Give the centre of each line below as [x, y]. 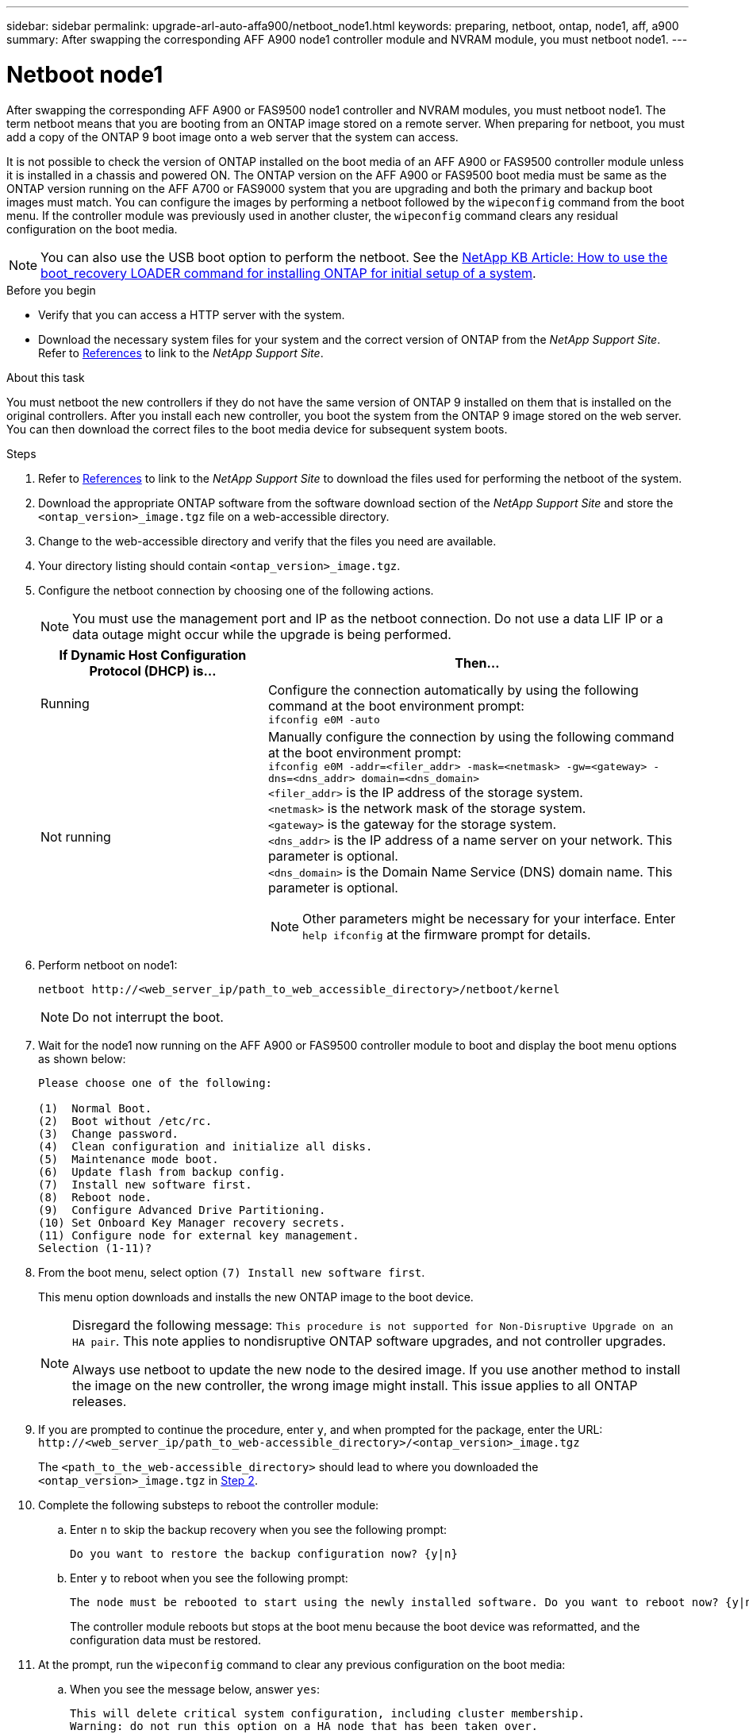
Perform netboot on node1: [108, 965]
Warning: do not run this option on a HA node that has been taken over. [304, 1726]
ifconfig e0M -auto [324, 719]
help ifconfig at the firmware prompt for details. [446, 934]
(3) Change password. [109, 1133]
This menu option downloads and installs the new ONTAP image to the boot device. [256, 1297]
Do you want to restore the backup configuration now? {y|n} [264, 1553]
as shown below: [82, 1058]
